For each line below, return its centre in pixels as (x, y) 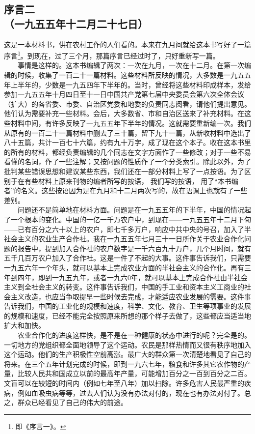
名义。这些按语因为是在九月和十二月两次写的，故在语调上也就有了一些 (134, 190)
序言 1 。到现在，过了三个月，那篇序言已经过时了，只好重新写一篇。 (112, 55)
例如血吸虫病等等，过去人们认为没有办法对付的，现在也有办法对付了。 (131, 392)
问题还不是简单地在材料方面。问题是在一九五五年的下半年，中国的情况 (131, 210)
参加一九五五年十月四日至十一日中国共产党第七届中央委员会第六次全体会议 (124, 94)
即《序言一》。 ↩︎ (41, 426)
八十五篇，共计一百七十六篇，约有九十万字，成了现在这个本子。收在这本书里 (127, 142)
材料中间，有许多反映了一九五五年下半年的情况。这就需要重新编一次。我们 (131, 123)
